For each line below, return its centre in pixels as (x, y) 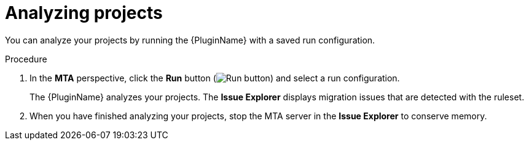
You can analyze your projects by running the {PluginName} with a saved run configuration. (190, 40)
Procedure (26, 59)
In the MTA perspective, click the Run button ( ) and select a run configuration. (215, 78)
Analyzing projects (84, 13)
